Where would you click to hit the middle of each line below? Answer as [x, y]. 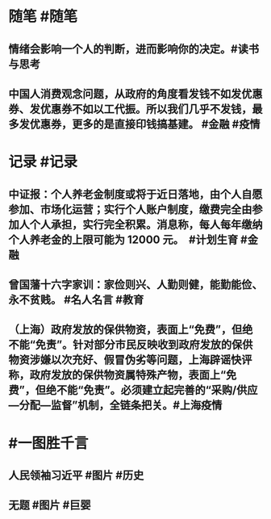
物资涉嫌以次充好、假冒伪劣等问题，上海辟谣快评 [130, 360]
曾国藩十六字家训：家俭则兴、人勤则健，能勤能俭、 [135, 285]
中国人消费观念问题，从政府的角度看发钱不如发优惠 [135, 94]
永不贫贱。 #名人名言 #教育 [76, 299]
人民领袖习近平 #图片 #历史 [76, 475]
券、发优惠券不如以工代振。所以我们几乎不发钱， [130, 109]
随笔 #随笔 [43, 17]
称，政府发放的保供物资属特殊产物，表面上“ [117, 375]
